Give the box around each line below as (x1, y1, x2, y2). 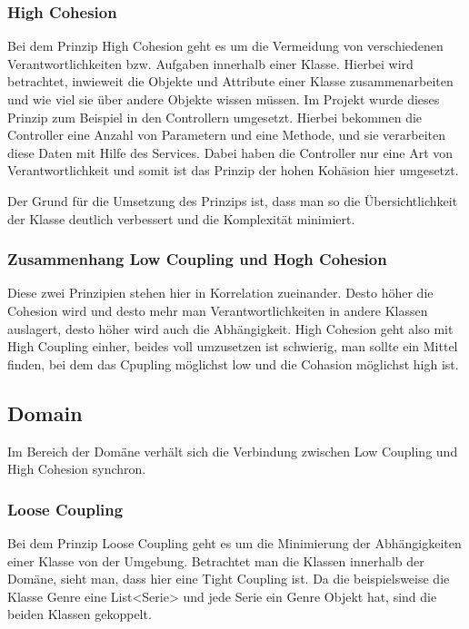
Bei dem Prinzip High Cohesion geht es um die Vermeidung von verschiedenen (7, 36, 444, 55)
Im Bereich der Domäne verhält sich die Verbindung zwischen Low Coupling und (7, 441, 458, 460)
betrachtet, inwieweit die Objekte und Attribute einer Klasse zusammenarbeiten (7, 72, 454, 91)
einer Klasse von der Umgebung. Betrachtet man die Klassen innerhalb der (7, 551, 424, 570)
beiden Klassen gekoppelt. (7, 604, 152, 624)
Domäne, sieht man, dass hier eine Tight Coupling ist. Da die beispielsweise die (7, 569, 450, 588)
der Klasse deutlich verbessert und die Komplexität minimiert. (7, 209, 355, 228)
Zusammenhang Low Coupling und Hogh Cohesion (7, 248, 387, 270)
